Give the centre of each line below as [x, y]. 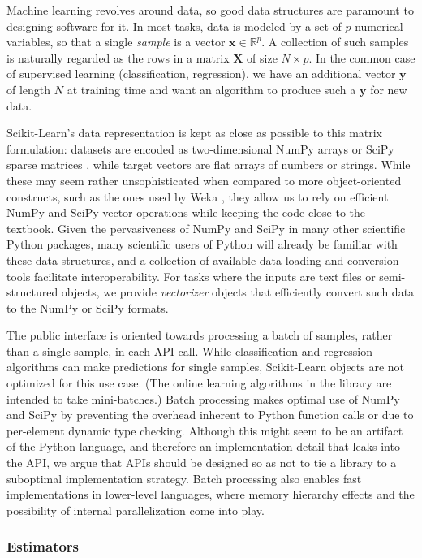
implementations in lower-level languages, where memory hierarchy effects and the [211, 494]
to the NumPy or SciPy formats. [88, 307]
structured [32, 292]
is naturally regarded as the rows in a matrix [118, 57]
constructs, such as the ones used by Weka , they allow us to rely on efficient [198, 196]
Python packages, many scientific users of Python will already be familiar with [202, 244]
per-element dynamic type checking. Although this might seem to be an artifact [205, 430]
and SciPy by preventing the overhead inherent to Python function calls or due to [210, 415]
